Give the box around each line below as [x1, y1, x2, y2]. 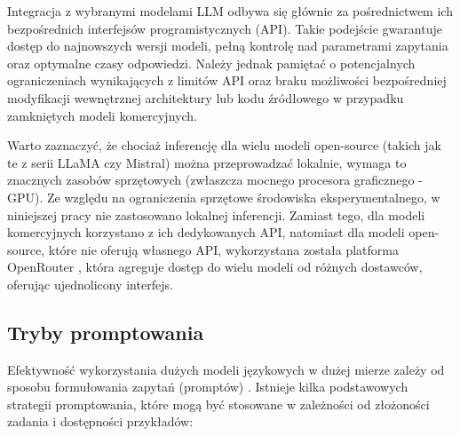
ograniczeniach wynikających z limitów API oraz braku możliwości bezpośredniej [7, 71, 447, 90]
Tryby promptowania [7, 318, 204, 345]
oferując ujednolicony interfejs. [7, 274, 173, 293]
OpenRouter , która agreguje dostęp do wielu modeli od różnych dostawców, [7, 258, 423, 276]
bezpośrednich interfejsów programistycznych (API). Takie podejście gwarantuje [7, 19, 442, 37]
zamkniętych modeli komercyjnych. [7, 106, 197, 124]
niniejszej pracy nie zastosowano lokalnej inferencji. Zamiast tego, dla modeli [7, 205, 425, 224]
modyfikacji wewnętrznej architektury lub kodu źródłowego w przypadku [7, 88, 404, 107]
